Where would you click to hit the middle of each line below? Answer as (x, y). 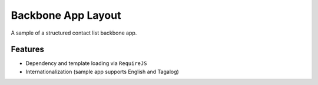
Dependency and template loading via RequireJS (86, 63)
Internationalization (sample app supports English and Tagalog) (102, 72)
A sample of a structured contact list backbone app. (74, 33)
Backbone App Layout (66, 15)
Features (27, 50)
